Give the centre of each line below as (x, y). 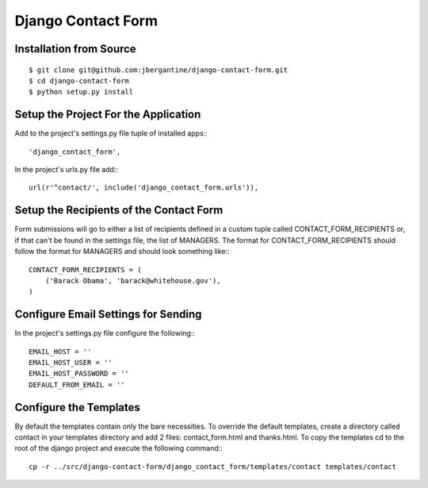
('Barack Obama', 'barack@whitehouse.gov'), (133, 281)
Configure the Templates (77, 407)
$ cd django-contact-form (79, 81)
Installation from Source (75, 49)
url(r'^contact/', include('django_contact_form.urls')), (144, 188)
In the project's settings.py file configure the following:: (105, 333)
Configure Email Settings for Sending (108, 315)
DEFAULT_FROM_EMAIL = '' (77, 384)
